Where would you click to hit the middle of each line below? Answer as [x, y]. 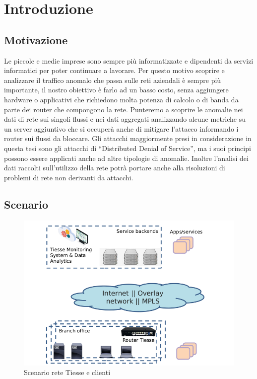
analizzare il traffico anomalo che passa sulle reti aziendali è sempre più [113, 80]
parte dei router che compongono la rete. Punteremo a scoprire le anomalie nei [124, 109]
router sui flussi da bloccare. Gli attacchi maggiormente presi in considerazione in [128, 138]
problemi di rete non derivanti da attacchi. [69, 177]
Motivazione [36, 39]
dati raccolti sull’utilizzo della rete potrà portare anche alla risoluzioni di [115, 168]
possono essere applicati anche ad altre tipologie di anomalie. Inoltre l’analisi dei [126, 158]
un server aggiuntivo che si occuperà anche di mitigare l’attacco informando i [121, 128]
